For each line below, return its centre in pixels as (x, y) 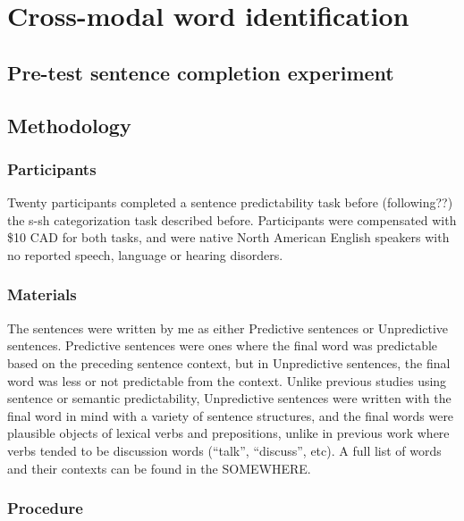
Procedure (45, 508)
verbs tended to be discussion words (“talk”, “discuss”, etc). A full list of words (224, 450)
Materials (42, 294)
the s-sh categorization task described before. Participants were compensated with (232, 219)
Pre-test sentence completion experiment (201, 72)
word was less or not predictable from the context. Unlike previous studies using (227, 380)
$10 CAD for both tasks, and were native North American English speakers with (228, 237)
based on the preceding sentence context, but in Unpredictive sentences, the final (229, 362)
